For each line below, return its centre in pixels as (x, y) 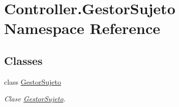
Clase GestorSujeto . (35, 99)
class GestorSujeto (33, 81)
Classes (23, 60)
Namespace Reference (82, 28)
